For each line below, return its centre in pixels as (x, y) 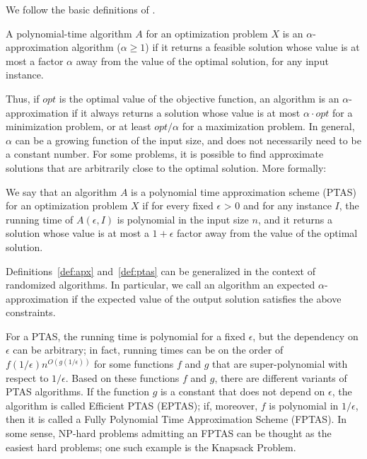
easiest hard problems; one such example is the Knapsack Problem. (151, 447)
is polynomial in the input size (183, 219)
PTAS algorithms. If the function (77, 391)
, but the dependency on (305, 336)
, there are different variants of (281, 377)
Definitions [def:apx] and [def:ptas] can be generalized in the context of (161, 271)
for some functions (134, 364)
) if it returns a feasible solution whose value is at (252, 47)
